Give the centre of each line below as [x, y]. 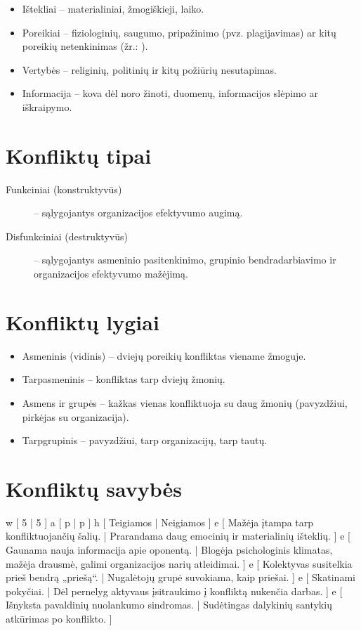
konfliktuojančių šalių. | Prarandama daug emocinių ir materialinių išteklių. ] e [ [178, 536]
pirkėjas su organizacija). [76, 416]
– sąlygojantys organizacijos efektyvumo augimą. [138, 213]
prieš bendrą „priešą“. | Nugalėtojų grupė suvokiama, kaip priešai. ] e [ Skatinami [180, 577]
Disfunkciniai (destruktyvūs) [67, 236]
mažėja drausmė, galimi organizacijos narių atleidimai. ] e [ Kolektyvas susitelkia [179, 563]
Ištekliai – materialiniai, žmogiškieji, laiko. [113, 8]
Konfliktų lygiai [83, 321]
